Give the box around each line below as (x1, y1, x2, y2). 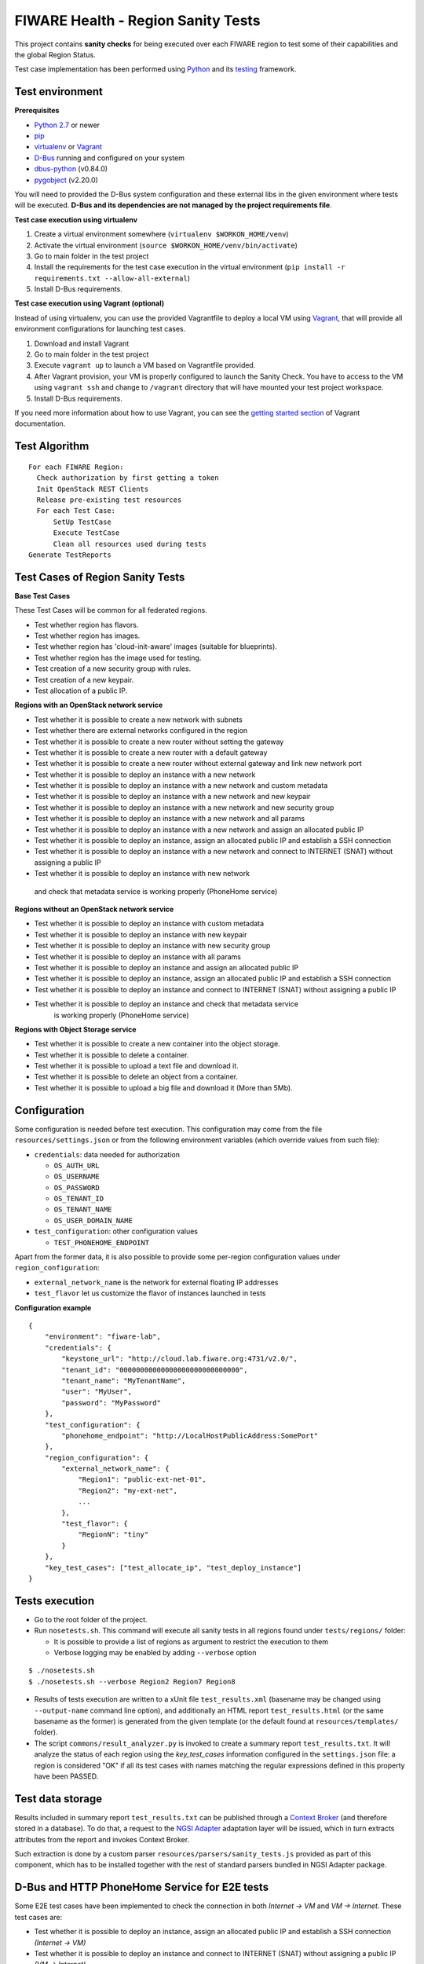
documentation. (14, 419, 66, 428)
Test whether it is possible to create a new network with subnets (34, 715, 243, 724)
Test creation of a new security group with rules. (34, 664, 192, 673)
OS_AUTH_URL (53, 1161, 100, 1170)
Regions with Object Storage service (14, 1024, 137, 1034)
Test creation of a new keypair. (34, 675, 134, 684)
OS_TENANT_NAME (53, 1205, 113, 1214)
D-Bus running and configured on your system (34, 153, 185, 163)
